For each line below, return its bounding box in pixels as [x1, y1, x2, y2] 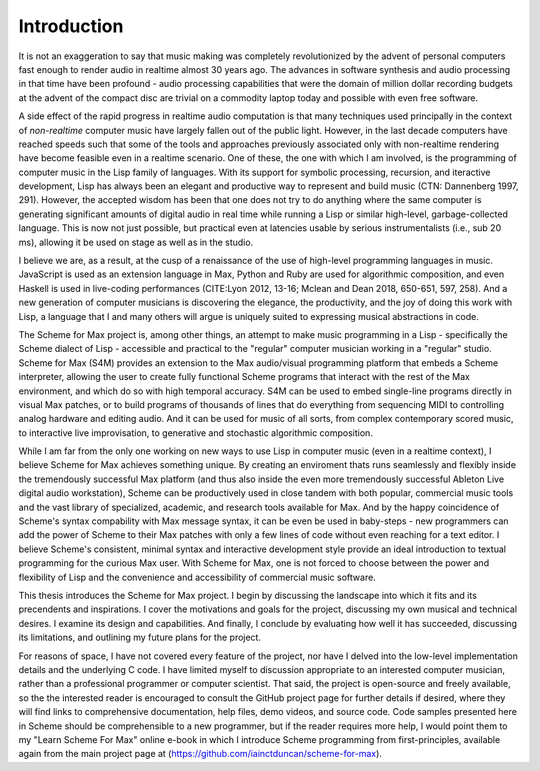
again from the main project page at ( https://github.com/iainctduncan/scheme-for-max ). [18, 748, 382, 760]
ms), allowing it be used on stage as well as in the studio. [18, 236, 254, 248]
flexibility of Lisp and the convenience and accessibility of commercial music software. [18, 571, 377, 583]
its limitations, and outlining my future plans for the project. [18, 631, 262, 644]
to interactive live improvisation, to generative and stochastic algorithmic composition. [18, 426, 374, 439]
